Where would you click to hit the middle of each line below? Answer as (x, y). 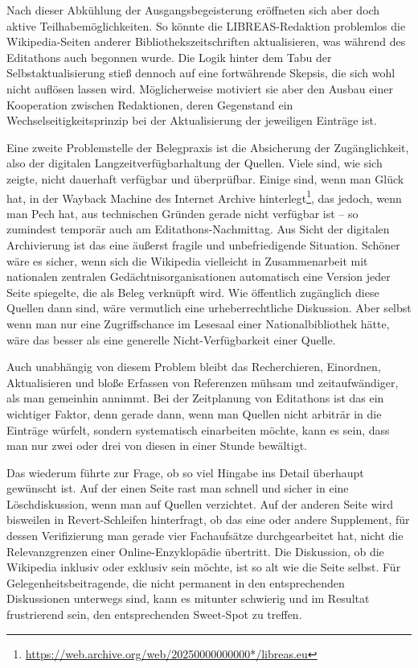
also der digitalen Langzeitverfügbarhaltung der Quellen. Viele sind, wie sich (195, 163)
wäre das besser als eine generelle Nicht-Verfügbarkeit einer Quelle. (171, 339)
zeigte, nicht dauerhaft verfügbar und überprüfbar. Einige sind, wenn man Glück (205, 178)
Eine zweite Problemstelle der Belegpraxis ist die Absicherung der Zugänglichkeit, (208, 147)
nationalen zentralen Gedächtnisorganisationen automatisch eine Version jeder (199, 276)
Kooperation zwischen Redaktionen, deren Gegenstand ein (150, 104)
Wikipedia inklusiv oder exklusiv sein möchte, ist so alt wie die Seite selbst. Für (204, 567)
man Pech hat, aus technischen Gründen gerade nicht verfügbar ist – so (182, 213)
